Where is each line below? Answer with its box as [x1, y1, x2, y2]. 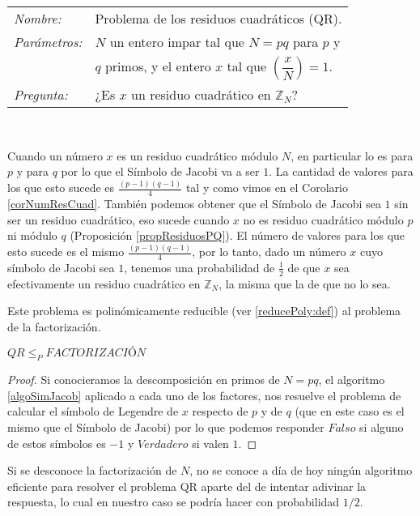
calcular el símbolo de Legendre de [7, 403, 179, 420]
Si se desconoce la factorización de [7, 462, 177, 479]
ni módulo [7, 227, 57, 244]
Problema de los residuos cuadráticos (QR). [95, 9, 342, 28]
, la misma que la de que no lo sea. [218, 275, 391, 292]
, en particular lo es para [291, 147, 414, 164]
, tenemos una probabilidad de [124, 258, 275, 275]
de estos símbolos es [7, 434, 106, 451]
